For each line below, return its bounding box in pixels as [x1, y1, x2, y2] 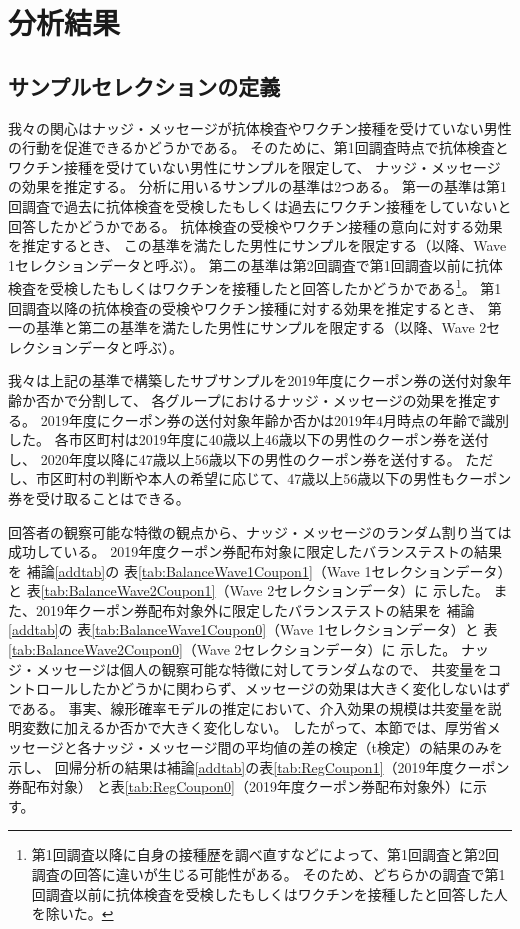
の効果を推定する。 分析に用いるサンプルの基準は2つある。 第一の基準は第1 [8, 176, 507, 197]
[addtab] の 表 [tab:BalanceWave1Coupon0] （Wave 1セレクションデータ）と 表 [8, 619, 498, 640]
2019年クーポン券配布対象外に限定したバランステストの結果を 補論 [35, 599, 475, 620]
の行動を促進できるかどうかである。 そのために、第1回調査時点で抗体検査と [8, 137, 509, 158]
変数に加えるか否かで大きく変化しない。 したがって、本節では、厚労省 [21, 717, 487, 738]
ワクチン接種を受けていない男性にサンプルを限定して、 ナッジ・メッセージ [8, 156, 501, 177]
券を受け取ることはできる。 [8, 487, 190, 508]
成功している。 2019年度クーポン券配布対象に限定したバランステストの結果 [8, 541, 502, 562]
